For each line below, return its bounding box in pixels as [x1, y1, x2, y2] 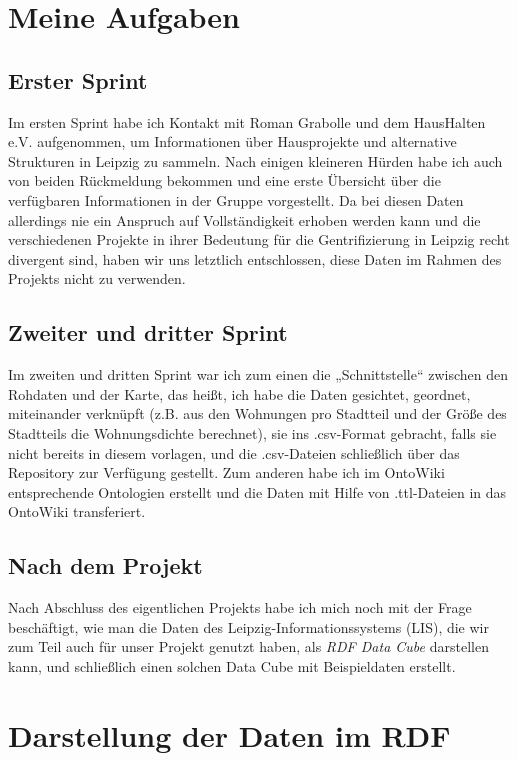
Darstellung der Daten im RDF [8, 714, 451, 755]
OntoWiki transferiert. [8, 501, 146, 522]
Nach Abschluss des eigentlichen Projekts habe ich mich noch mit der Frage [8, 597, 472, 618]
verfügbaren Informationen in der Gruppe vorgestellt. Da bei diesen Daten [8, 189, 464, 210]
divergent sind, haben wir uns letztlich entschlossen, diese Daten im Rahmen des [8, 248, 502, 269]
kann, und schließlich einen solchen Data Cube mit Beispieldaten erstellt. [8, 655, 456, 676]
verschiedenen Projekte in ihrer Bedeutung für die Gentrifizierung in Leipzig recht [8, 229, 510, 250]
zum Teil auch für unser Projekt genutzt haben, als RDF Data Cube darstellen [8, 636, 489, 657]
